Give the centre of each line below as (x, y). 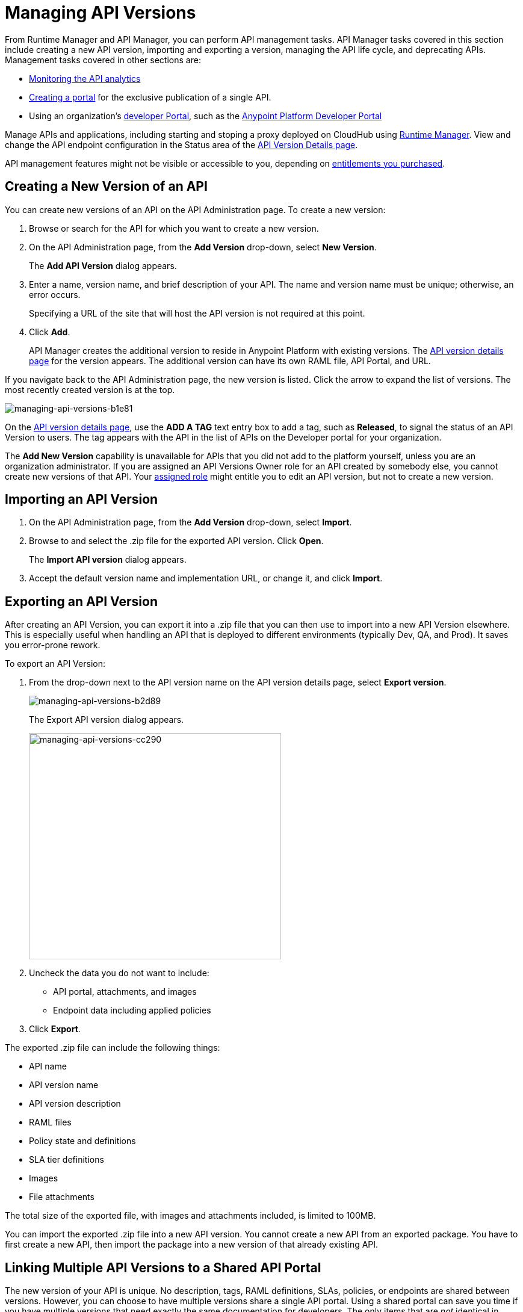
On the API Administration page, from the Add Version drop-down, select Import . (190, 522)
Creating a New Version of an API (106, 187)
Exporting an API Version (81, 601)
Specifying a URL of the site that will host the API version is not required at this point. (197, 313)
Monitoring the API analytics (85, 78)
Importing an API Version (82, 500)
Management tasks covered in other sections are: (103, 60)
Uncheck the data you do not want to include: (119, 973)
